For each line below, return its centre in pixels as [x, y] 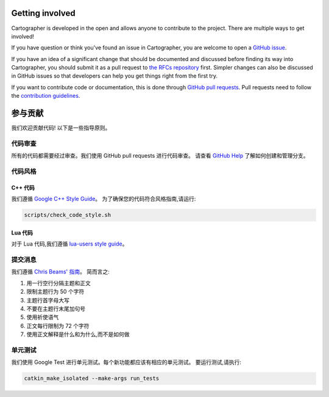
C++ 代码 [23, 188]
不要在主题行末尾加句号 [56, 308]
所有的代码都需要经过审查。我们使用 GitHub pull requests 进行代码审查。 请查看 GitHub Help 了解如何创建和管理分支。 [160, 156]
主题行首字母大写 [48, 300]
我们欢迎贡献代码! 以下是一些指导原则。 [61, 128]
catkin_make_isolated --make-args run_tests [92, 378]
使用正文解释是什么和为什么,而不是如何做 [78, 334]
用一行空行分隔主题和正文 [58, 283]
